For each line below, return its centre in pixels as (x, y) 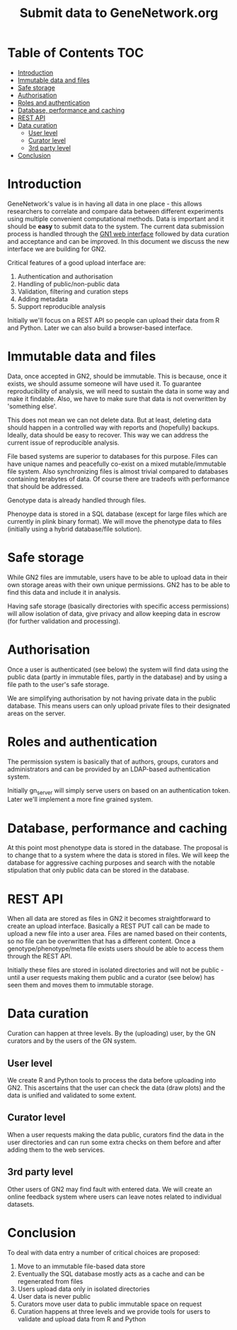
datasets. (21, 1204)
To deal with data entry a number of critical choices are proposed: (104, 1252)
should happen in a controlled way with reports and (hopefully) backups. (113, 428)
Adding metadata (43, 298)
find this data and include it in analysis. (64, 592)
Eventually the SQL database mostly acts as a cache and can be (111, 1273)
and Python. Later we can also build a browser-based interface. (100, 328)
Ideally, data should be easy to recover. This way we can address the (108, 435)
